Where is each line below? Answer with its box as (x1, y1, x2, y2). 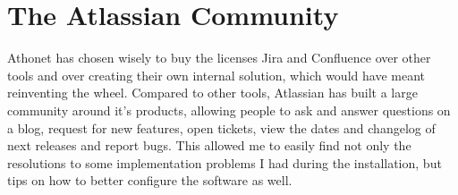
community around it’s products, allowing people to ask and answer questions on (7, 100, 451, 119)
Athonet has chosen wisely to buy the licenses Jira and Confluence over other (7, 48, 431, 67)
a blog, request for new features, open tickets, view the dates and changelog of (7, 118, 436, 137)
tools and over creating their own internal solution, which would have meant (7, 65, 425, 84)
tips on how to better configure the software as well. (7, 171, 293, 190)
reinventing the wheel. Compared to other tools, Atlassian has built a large (7, 83, 418, 102)
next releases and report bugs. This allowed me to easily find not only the (7, 136, 411, 155)
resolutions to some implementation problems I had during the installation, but (7, 153, 442, 172)
